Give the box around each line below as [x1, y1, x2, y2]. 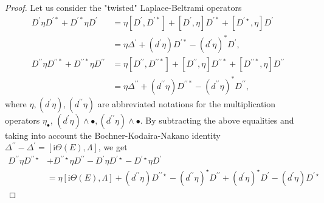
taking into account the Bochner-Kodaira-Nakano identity [5, 128, 221, 141]
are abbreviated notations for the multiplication [97, 97, 276, 110]
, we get [98, 141, 128, 153]
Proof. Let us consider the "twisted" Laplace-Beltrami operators [5, 1, 242, 13]
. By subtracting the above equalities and [140, 113, 294, 126]
